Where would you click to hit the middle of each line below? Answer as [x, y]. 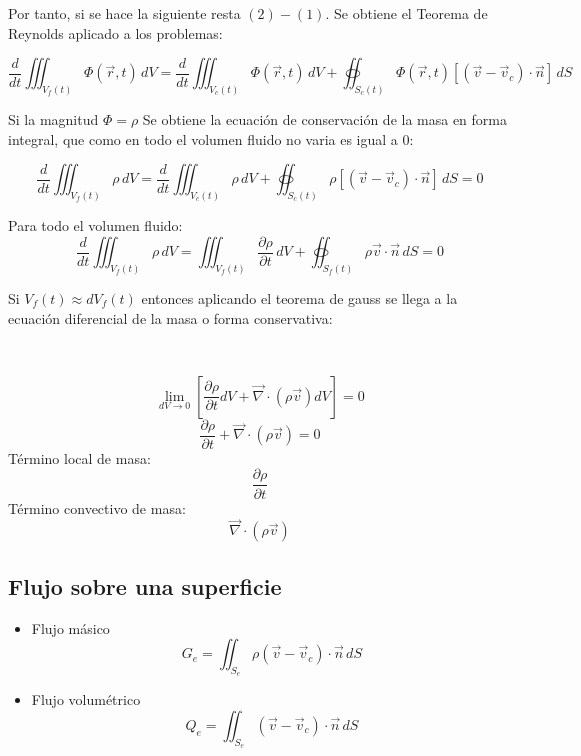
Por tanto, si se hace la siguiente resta [124, 13]
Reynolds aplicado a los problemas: [115, 32]
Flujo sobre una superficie [145, 585]
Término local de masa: [79, 457]
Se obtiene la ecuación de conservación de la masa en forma [324, 119]
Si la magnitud [53, 119]
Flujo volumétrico [86, 699]
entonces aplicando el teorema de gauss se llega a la [299, 298]
